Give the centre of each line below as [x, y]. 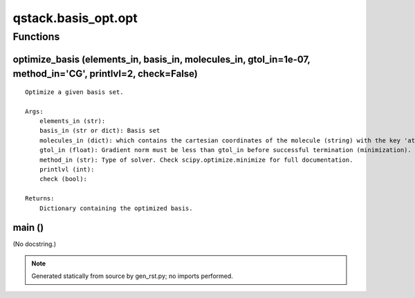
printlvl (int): [67, 169]
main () [28, 228]
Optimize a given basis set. [74, 92]
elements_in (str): [72, 121]
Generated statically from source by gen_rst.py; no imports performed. [132, 276]
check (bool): [63, 179]
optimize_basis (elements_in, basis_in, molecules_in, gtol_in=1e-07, [162, 59]
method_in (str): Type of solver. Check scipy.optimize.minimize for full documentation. [196, 160]
